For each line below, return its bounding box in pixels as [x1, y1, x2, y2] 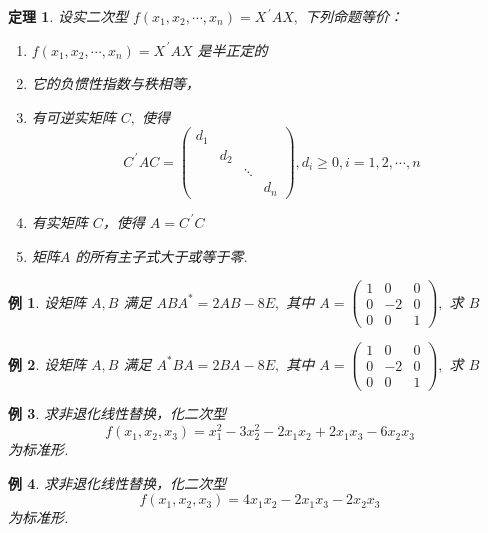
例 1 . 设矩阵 [8, 291, 86, 312]
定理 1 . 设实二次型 [8, 6, 128, 26]
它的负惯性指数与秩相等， [31, 73, 200, 94]
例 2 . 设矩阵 [8, 353, 86, 374]
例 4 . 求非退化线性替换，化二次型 [8, 472, 226, 493]
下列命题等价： [305, 6, 404, 26]
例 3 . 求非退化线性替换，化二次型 [8, 403, 226, 424]
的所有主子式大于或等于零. [75, 245, 248, 266]
